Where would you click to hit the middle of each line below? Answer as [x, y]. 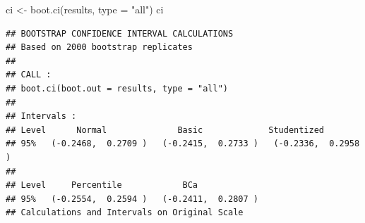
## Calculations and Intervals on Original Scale [125, 213]
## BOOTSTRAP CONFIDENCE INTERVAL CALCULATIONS [120, 33]
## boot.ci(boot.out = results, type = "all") [117, 88]
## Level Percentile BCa [102, 185]
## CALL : [29, 75]
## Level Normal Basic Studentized [165, 130]
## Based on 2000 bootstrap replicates [99, 47]
